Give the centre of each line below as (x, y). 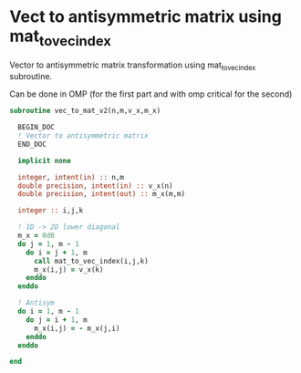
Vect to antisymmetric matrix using (146, 17)
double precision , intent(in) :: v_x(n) (95, 186)
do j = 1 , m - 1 (48, 243)
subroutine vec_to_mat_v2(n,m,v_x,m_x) (85, 111)
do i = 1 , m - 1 (48, 312)
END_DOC (32, 144)
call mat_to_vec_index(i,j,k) (91, 261)
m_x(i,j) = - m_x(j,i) (77, 328)
